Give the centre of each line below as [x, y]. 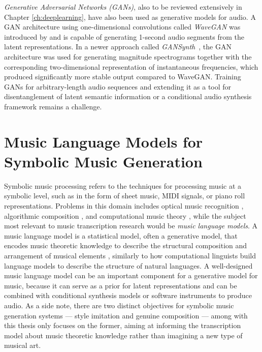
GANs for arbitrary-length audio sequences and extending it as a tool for [118, 86]
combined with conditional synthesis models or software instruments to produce [128, 295]
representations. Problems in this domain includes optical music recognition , [124, 206]
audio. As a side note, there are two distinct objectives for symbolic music [119, 305]
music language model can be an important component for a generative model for [131, 275]
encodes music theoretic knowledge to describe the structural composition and [126, 245]
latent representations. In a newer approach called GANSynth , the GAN [118, 47]
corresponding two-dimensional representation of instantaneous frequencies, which [131, 66]
